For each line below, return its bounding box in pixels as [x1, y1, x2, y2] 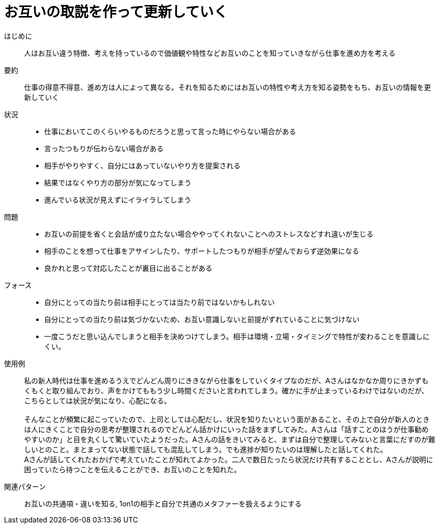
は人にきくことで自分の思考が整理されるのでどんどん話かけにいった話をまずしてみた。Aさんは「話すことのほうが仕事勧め [24, 425, 429, 434]
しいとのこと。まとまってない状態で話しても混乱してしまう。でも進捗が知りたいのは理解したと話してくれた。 [24, 445, 387, 454]
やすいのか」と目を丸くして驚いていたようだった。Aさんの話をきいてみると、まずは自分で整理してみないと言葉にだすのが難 [24, 435, 435, 444]
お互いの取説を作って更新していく [4, 4, 228, 21]
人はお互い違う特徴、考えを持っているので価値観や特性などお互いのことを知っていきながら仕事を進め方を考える [24, 48, 396, 57]
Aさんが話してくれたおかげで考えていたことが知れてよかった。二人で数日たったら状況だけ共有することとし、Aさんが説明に [24, 455, 433, 464]
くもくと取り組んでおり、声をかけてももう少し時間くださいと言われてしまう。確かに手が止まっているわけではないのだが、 [24, 386, 429, 395]
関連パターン [4, 482, 46, 491]
